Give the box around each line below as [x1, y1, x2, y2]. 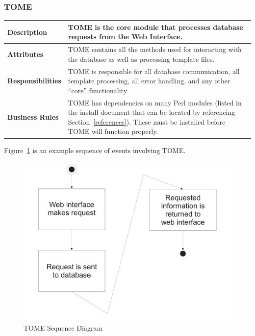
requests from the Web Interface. [68, 31, 182, 42]
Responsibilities [7, 76, 61, 86]
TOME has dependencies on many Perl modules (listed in [68, 97, 242, 107]
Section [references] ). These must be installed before [68, 116, 226, 127]
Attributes [7, 49, 44, 59]
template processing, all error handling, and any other [68, 76, 230, 86]
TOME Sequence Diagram [24, 322, 103, 333]
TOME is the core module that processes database [68, 22, 243, 32]
